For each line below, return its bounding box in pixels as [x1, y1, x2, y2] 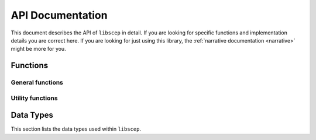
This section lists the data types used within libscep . [11, 125, 142, 132]
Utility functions [11, 94, 58, 102]
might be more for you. [11, 45, 67, 52]
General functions [11, 79, 64, 87]
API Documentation [11, 9, 108, 22]
